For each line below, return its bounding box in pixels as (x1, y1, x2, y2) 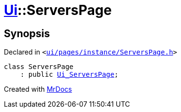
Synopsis (4, 27, 50, 40)
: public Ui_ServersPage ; (20, 70, 119, 79)
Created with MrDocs (4, 85, 72, 94)
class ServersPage (4, 63, 74, 71)
